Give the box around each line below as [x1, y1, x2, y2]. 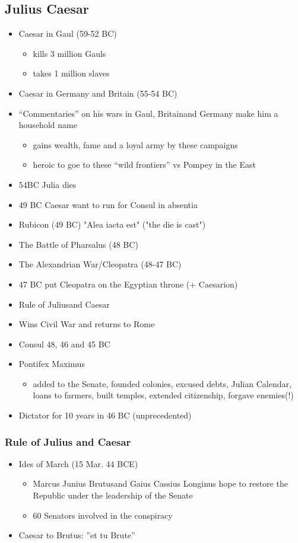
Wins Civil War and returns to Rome [18, 318, 155, 330]
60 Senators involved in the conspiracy [33, 509, 173, 521]
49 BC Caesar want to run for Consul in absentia [18, 198, 198, 210]
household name [18, 119, 77, 131]
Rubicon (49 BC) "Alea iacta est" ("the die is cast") [18, 218, 206, 231]
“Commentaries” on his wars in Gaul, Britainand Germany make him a [18, 107, 278, 119]
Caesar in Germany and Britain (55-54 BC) [18, 87, 177, 99]
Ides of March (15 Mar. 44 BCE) [18, 457, 138, 469]
